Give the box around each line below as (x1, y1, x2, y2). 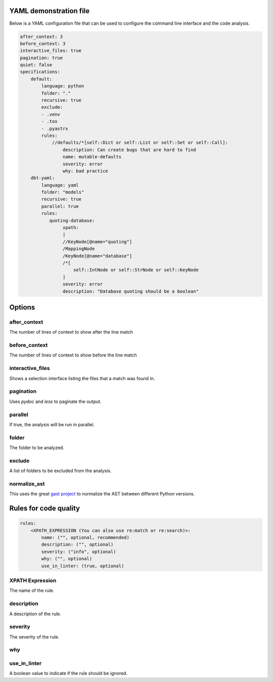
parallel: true (41, 203, 79, 209)
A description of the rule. (9, 611, 62, 617)
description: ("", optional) (41, 541, 114, 548)
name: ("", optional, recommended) (41, 535, 130, 540)
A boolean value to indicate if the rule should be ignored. (9, 670, 127, 676)
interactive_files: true (20, 48, 82, 54)
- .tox (41, 119, 58, 124)
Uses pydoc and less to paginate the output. (9, 398, 102, 404)
